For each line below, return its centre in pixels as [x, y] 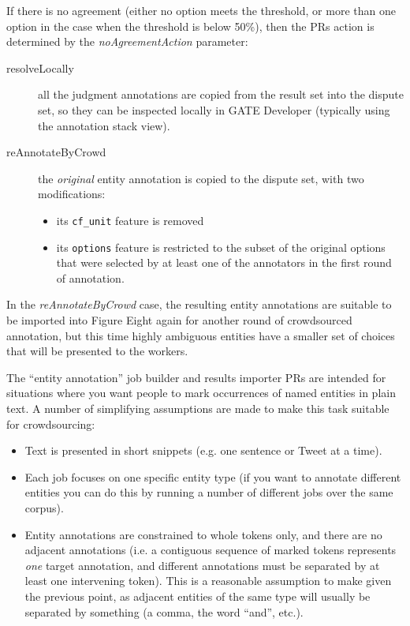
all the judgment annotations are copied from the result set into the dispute [221, 94]
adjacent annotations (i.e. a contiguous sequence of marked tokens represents [211, 550]
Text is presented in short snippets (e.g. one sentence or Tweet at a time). [203, 450]
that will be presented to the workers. [97, 351]
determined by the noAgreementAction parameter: [127, 41]
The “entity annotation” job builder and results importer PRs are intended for [196, 377]
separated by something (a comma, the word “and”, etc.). [164, 611]
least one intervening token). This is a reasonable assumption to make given [208, 581]
